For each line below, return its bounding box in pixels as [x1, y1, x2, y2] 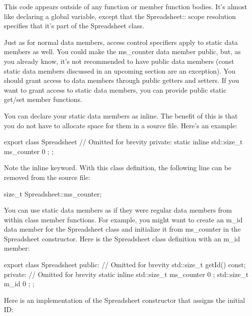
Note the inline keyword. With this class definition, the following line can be [4, 162, 232, 173]
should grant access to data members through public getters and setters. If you [4, 75, 239, 85]
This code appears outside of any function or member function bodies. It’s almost [4, 1, 247, 11]
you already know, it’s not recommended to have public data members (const [4, 56, 234, 66]
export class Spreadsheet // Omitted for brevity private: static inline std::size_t [4, 137, 243, 147]
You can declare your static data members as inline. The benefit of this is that [4, 110, 238, 120]
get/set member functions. [4, 94, 82, 104]
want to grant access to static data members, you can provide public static [4, 84, 227, 95]
